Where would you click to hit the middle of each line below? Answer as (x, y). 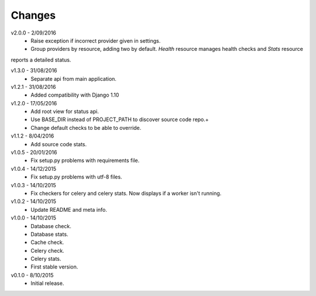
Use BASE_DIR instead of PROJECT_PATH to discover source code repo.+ (120, 119)
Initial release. (47, 283)
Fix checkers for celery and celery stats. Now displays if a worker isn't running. (126, 193)
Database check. (51, 226)
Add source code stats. (59, 144)
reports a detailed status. (41, 60)
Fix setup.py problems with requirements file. (85, 160)
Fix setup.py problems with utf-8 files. (76, 177)
